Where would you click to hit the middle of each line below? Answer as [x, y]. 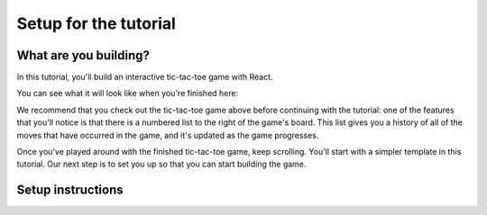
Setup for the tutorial [96, 23]
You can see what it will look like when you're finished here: [128, 94]
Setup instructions [70, 190]
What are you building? [83, 55]
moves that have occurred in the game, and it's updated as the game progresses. [168, 135]
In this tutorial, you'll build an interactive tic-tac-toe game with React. [145, 77]
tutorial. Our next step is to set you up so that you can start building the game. [161, 164]
